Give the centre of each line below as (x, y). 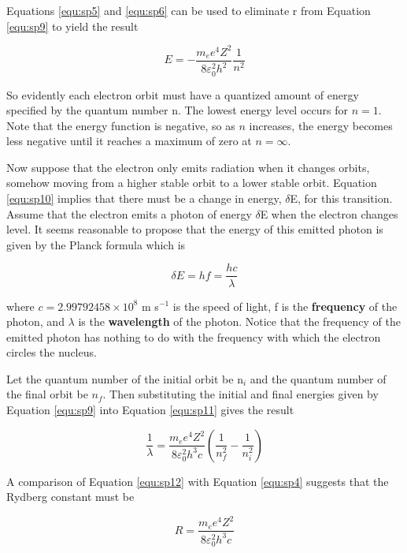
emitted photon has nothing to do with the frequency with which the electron (194, 336)
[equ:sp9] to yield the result (72, 26)
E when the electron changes (329, 213)
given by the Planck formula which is (96, 244)
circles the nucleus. (52, 352)
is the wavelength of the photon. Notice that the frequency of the (239, 321)
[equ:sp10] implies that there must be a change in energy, (144, 198)
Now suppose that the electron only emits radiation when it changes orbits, (188, 167)
